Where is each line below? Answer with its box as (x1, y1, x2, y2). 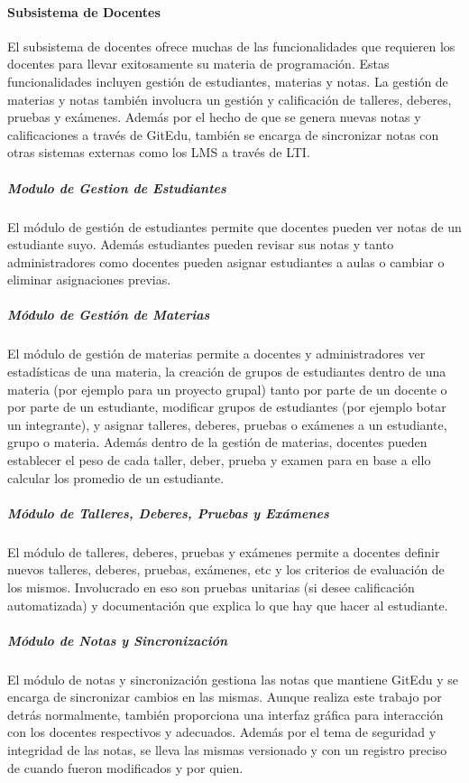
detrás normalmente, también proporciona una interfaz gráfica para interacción (7, 704, 444, 723)
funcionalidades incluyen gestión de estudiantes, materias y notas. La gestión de (7, 71, 448, 90)
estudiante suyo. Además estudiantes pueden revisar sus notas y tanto (7, 235, 394, 254)
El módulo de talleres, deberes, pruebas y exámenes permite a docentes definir (7, 542, 440, 561)
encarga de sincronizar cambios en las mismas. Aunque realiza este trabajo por (7, 687, 442, 706)
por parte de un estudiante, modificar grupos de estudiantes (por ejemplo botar (7, 397, 446, 416)
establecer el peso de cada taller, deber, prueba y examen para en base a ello (7, 451, 431, 470)
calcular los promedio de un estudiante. (7, 468, 225, 487)
